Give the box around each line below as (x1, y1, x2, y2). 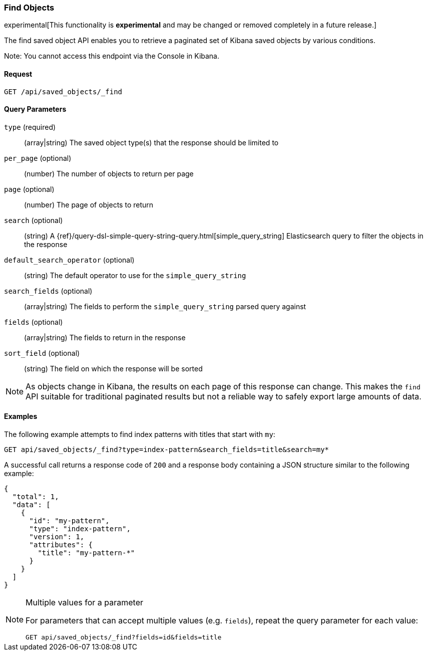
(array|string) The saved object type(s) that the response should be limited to (24, 138, 279, 147)
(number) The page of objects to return (24, 200, 154, 209)
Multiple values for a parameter (26, 597, 143, 608)
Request (4, 69, 33, 78)
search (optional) (4, 215, 63, 225)
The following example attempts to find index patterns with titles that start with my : (4, 430, 275, 439)
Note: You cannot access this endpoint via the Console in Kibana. (4, 52, 220, 61)
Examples (4, 412, 38, 421)
